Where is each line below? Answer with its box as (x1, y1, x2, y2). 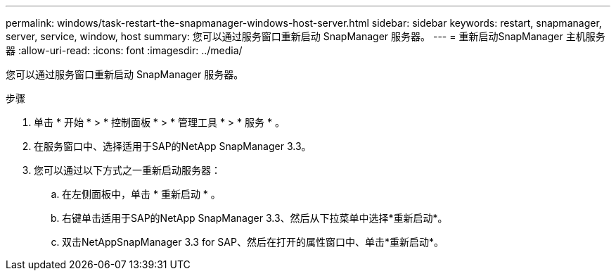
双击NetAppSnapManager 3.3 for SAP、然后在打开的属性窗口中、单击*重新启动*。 (62, 236, 444, 248)
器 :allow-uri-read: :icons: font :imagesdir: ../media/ (6, 44, 243, 56)
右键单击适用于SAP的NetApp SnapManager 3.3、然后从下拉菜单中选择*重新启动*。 (62, 212, 448, 224)
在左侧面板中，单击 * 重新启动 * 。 (62, 188, 221, 200)
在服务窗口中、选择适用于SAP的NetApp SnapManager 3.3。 (34, 140, 312, 152)
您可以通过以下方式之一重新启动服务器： (34, 164, 221, 176)
